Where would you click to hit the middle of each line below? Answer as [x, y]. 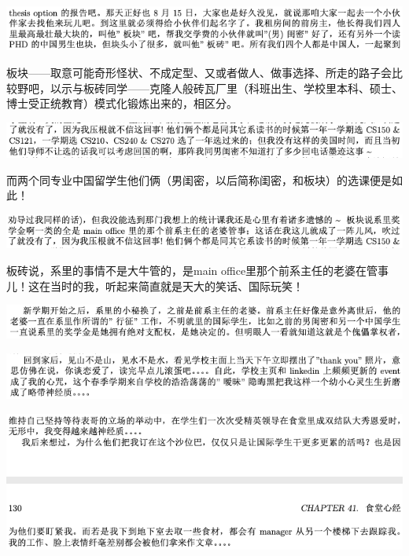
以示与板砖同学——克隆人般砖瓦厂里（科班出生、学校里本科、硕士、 [226, 88]
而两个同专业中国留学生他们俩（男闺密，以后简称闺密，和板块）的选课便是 [199, 179]
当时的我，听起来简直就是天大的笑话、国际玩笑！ [177, 285]
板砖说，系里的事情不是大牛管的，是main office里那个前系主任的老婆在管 [192, 270]
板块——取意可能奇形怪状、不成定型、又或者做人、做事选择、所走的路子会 [199, 73]
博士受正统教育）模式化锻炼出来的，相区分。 [122, 103]
